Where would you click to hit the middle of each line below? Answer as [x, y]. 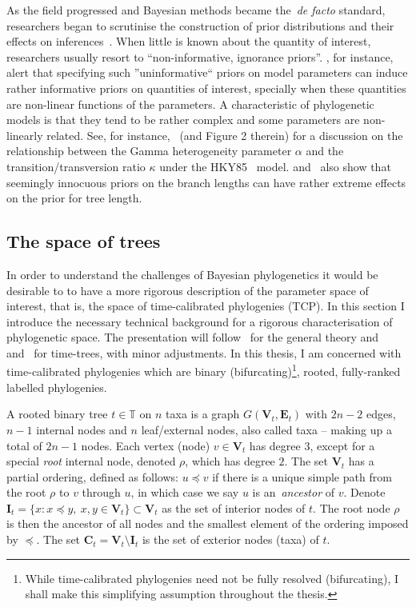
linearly [25, 135]
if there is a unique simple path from [302, 476]
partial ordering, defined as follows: [92, 476]
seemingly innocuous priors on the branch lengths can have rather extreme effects [206, 182]
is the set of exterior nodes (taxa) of [230, 539]
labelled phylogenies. [57, 387]
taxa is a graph [203, 414]
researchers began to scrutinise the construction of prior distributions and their [200, 25]
